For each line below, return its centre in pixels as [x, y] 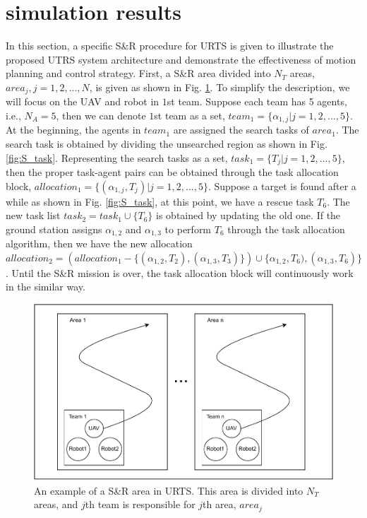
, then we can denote [101, 115]
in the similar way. [46, 287]
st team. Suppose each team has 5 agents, [257, 101]
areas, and [56, 504]
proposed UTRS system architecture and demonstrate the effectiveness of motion [181, 59]
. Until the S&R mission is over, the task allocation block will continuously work [180, 272]
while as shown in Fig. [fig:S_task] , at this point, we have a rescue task [160, 201]
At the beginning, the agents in [73, 130]
